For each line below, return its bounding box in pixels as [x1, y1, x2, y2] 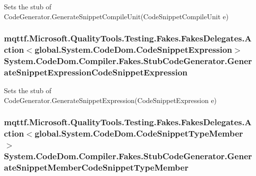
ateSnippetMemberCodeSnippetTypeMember [4, 161, 189, 173]
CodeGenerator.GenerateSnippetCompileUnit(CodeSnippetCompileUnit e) [4, 11, 229, 21]
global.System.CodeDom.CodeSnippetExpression [34, 43, 232, 56]
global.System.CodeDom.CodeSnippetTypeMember [34, 127, 243, 140]
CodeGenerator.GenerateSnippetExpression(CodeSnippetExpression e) [4, 95, 217, 105]
